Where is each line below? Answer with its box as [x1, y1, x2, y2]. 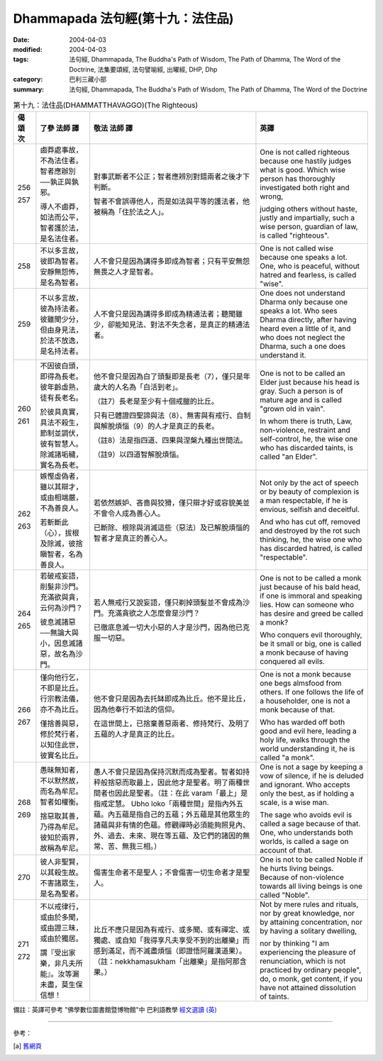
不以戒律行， [40, 901, 83, 911]
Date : [13, 35, 30, 44]
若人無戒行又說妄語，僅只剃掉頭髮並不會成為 [93, 598, 243, 608]
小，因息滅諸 [40, 638, 83, 648]
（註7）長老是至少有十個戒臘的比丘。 [93, 396, 219, 406]
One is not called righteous [260, 148, 350, 157]
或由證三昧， [40, 923, 83, 933]
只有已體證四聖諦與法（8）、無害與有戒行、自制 [93, 411, 251, 421]
